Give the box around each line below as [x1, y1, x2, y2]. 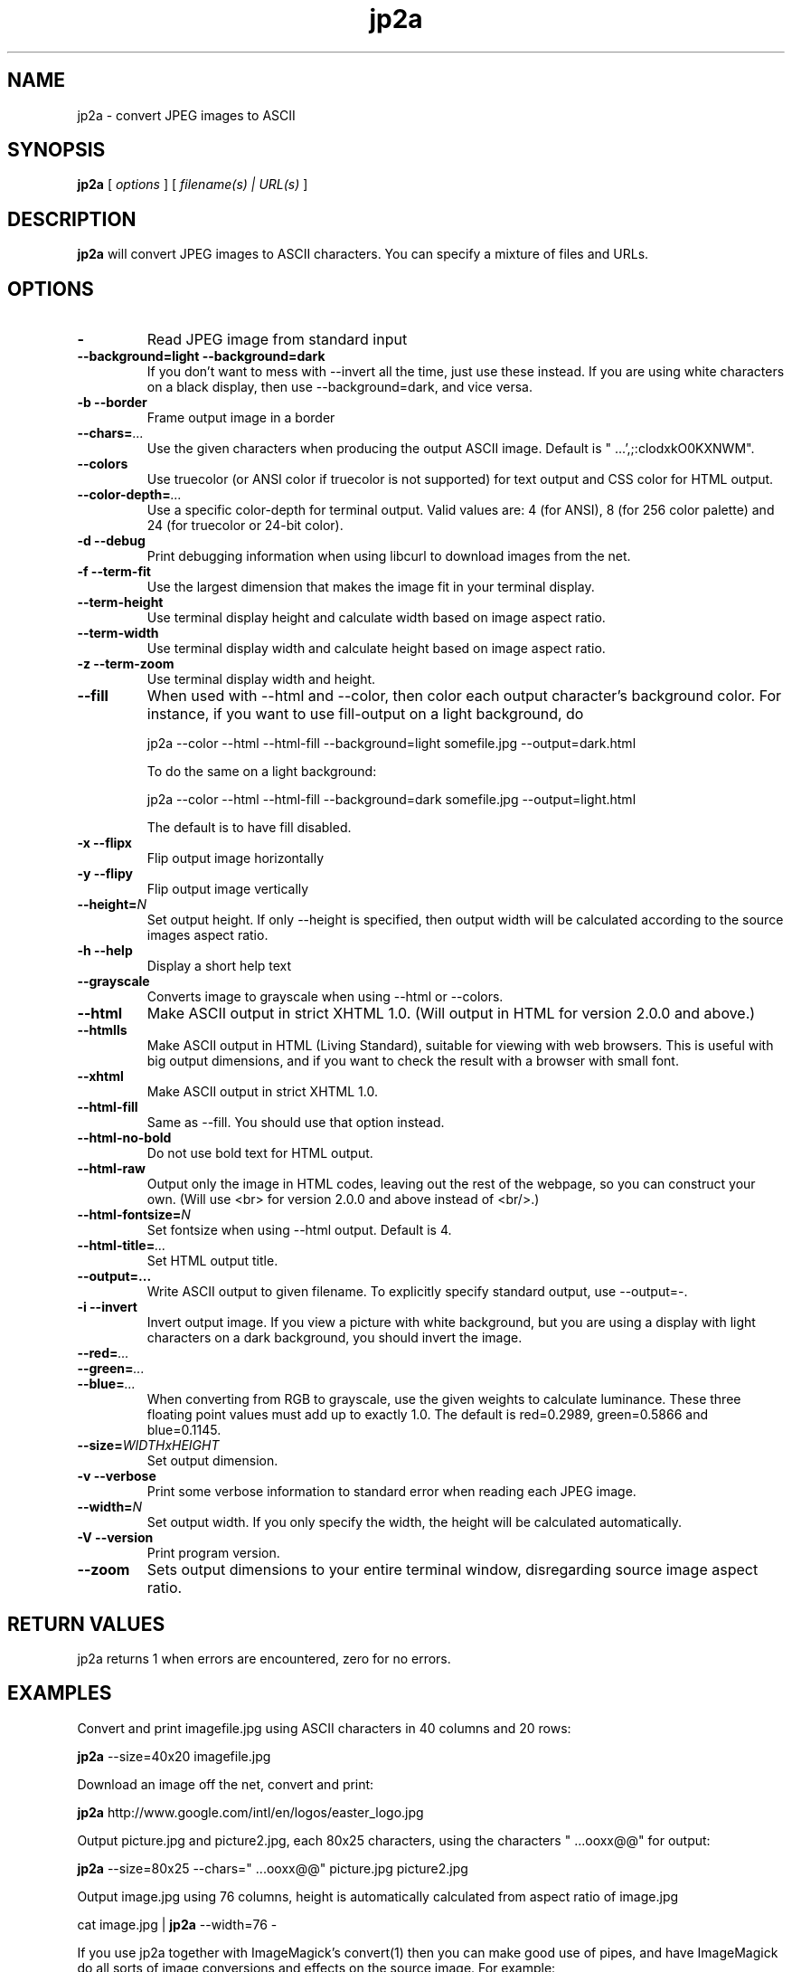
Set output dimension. [146, 1453, 278, 1469]
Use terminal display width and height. [146, 671, 376, 687]
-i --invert [77, 1299, 137, 1315]
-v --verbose [77, 1468, 156, 1484]
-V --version [77, 1530, 154, 1546]
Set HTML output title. [146, 1253, 278, 1269]
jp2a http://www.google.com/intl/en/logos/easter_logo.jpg [77, 1804, 424, 1820]
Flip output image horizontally [146, 850, 325, 867]
